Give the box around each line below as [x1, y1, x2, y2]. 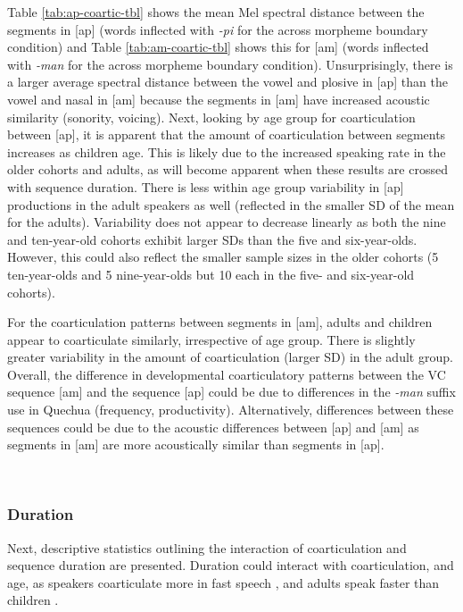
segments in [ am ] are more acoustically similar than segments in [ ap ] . [7, 435, 384, 454]
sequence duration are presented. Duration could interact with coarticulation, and [7, 556, 454, 574]
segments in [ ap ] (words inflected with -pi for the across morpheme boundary [7, 20, 428, 38]
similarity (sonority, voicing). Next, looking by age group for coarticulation [7, 107, 416, 126]
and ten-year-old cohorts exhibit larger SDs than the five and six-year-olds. [7, 230, 418, 248]
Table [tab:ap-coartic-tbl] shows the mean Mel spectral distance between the [7, 3, 425, 21]
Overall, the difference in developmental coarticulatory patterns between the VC [7, 365, 446, 383]
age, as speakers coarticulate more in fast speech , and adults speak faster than [7, 573, 440, 591]
